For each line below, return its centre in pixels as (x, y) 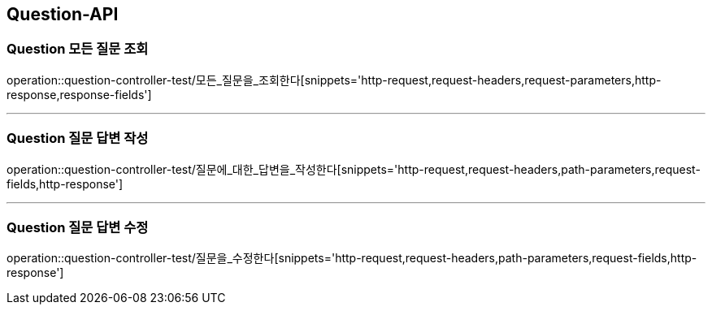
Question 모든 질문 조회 (78, 49)
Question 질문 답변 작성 (78, 138)
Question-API (63, 14)
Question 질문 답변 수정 (78, 227)
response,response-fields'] (79, 94)
